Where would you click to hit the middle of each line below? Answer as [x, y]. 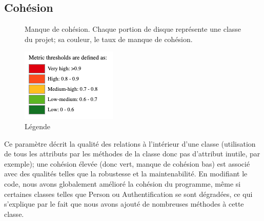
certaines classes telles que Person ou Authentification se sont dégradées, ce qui [128, 194]
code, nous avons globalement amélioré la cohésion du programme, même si [123, 183]
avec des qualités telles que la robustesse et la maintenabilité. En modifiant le [126, 174]
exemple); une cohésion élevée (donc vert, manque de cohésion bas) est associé [127, 163]
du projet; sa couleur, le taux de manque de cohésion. [109, 39]
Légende [37, 126]
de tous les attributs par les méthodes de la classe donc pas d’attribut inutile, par [132, 154]
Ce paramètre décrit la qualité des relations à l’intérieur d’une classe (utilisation [130, 143]
